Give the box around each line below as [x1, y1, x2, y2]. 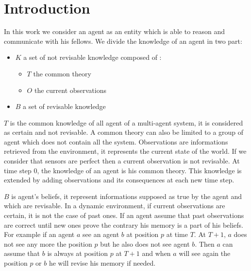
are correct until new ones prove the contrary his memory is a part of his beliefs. [4, 219, 243, 230]
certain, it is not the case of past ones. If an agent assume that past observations [4, 210, 244, 220]
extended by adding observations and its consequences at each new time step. [4, 175, 234, 185]
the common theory [33, 68, 91, 78]
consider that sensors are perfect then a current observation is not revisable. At [4, 156, 240, 166]
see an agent [83, 229, 119, 239]
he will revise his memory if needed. [49, 258, 156, 268]
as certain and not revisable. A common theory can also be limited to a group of [4, 127, 244, 137]
